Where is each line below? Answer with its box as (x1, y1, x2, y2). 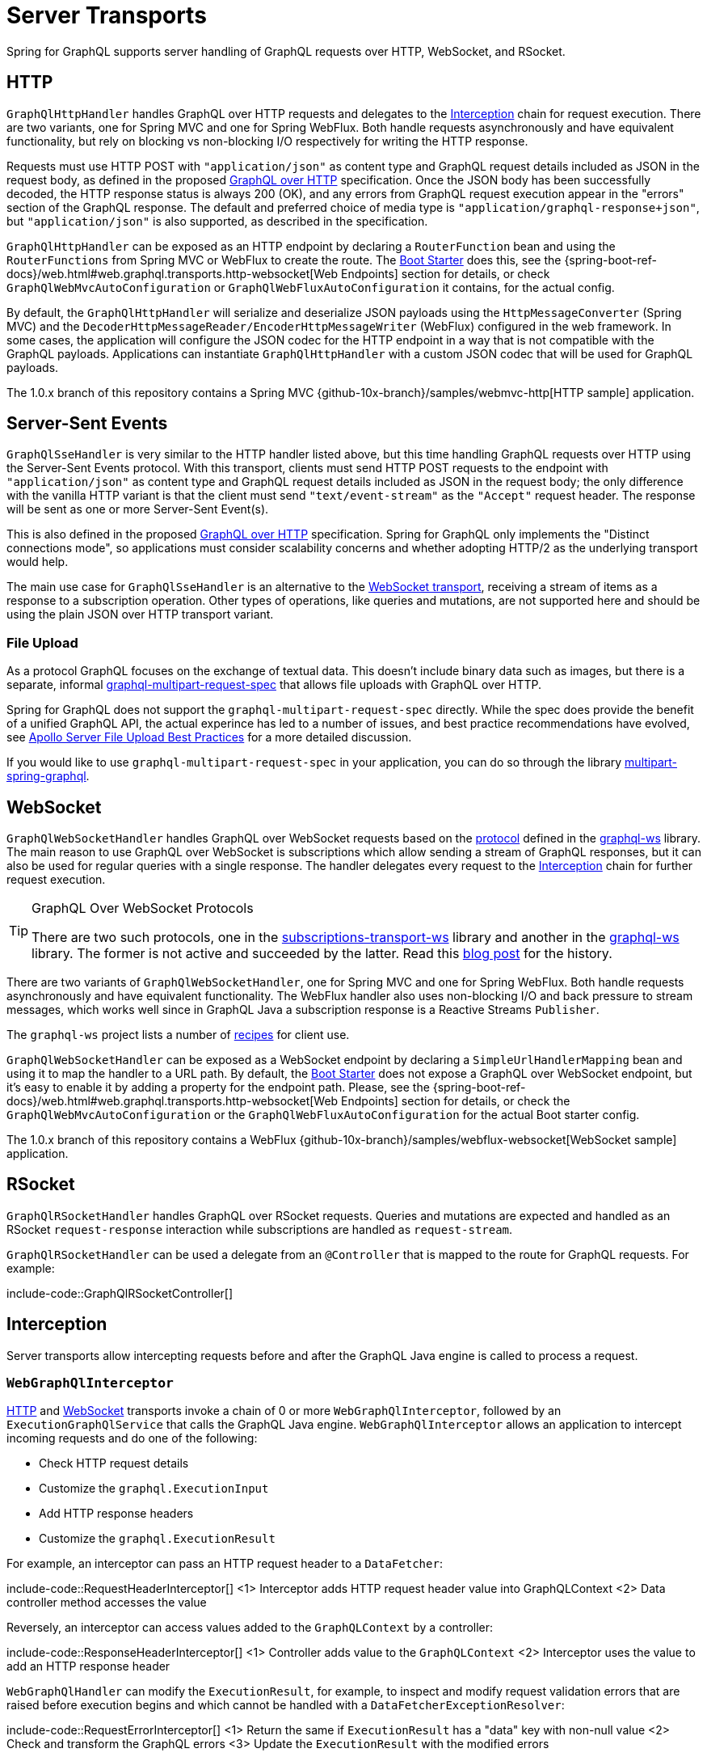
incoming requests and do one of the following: (6, 1431, 258, 1446)
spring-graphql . (6, 769, 90, 783)
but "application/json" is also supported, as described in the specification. (6, 213, 428, 228)
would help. (6, 555, 69, 569)
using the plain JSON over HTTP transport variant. (6, 607, 274, 622)
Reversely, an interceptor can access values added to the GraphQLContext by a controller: (6, 1620, 494, 1635)
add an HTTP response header (6, 1659, 170, 1674)
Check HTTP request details (39, 1456, 189, 1471)
